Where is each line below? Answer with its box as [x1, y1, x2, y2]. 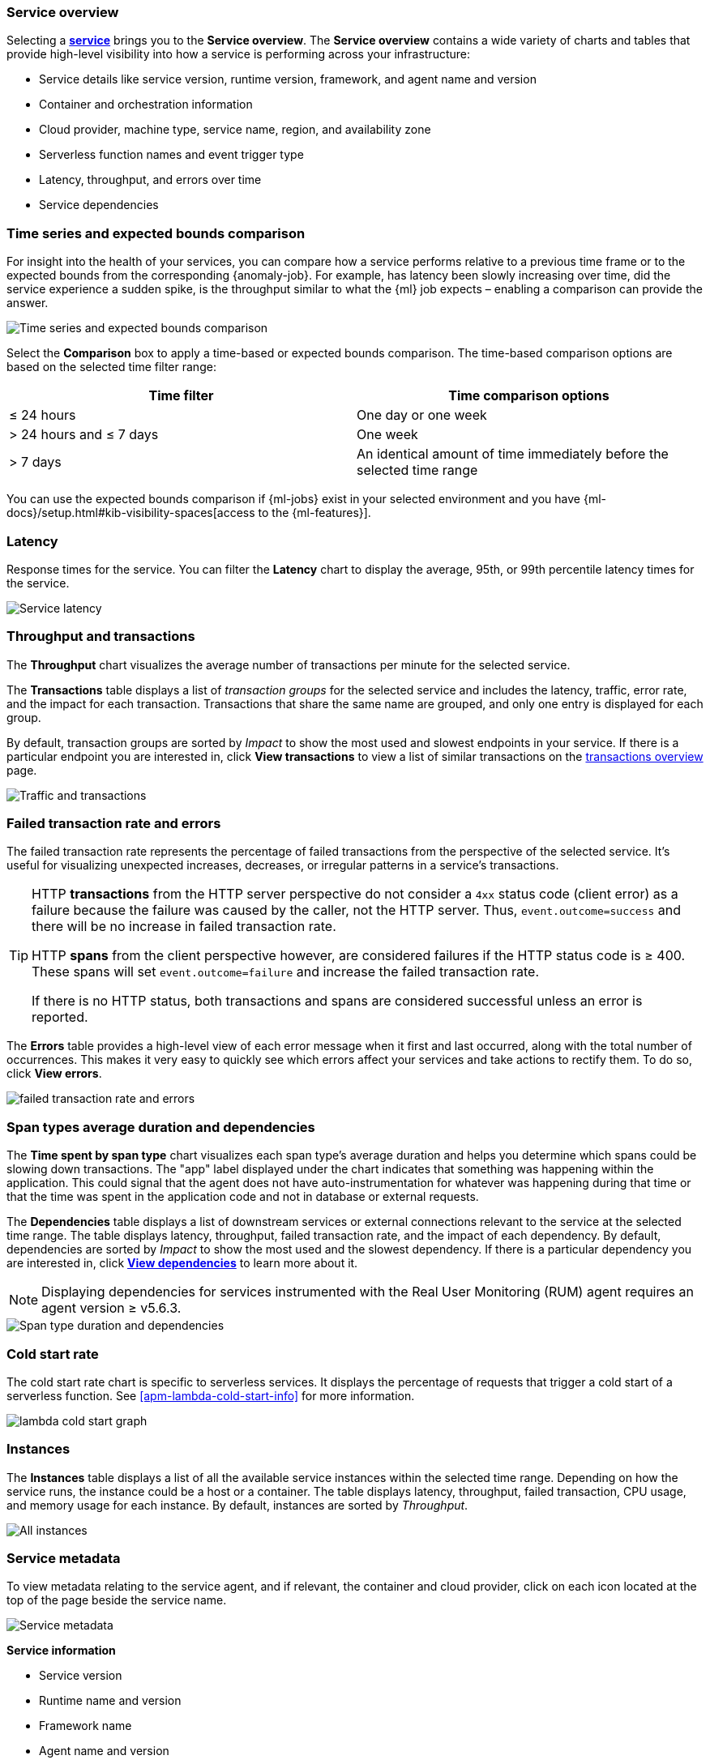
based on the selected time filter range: [6, 360, 216, 374]
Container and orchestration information [39, 97, 253, 112]
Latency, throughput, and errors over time [39, 173, 262, 187]
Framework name [39, 1719, 132, 1733]
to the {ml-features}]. [258, 506, 371, 520]
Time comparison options [448, 387, 609, 404]
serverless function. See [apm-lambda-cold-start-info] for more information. [6, 1388, 415, 1403]
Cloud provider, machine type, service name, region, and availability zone [39, 122, 431, 137]
